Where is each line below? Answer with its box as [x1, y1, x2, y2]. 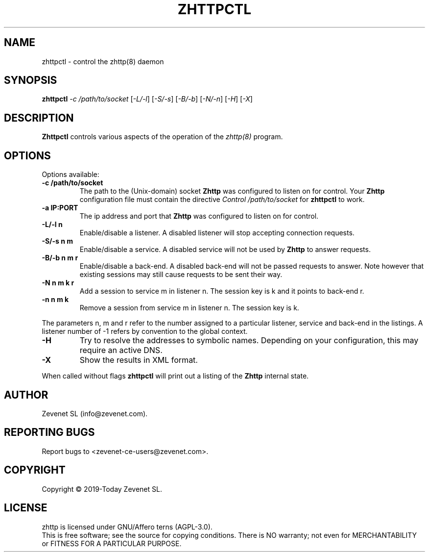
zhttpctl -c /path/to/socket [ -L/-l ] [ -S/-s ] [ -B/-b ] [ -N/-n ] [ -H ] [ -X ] [42, 95, 253, 103]
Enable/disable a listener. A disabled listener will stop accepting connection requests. [79, 228, 355, 237]
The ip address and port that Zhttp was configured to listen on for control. [79, 212, 319, 221]
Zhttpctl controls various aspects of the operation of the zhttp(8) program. [42, 132, 283, 141]
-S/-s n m [42, 237, 73, 246]
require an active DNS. [79, 345, 163, 355]
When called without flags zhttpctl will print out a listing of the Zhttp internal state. [42, 372, 309, 380]
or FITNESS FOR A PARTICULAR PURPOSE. [42, 539, 182, 548]
